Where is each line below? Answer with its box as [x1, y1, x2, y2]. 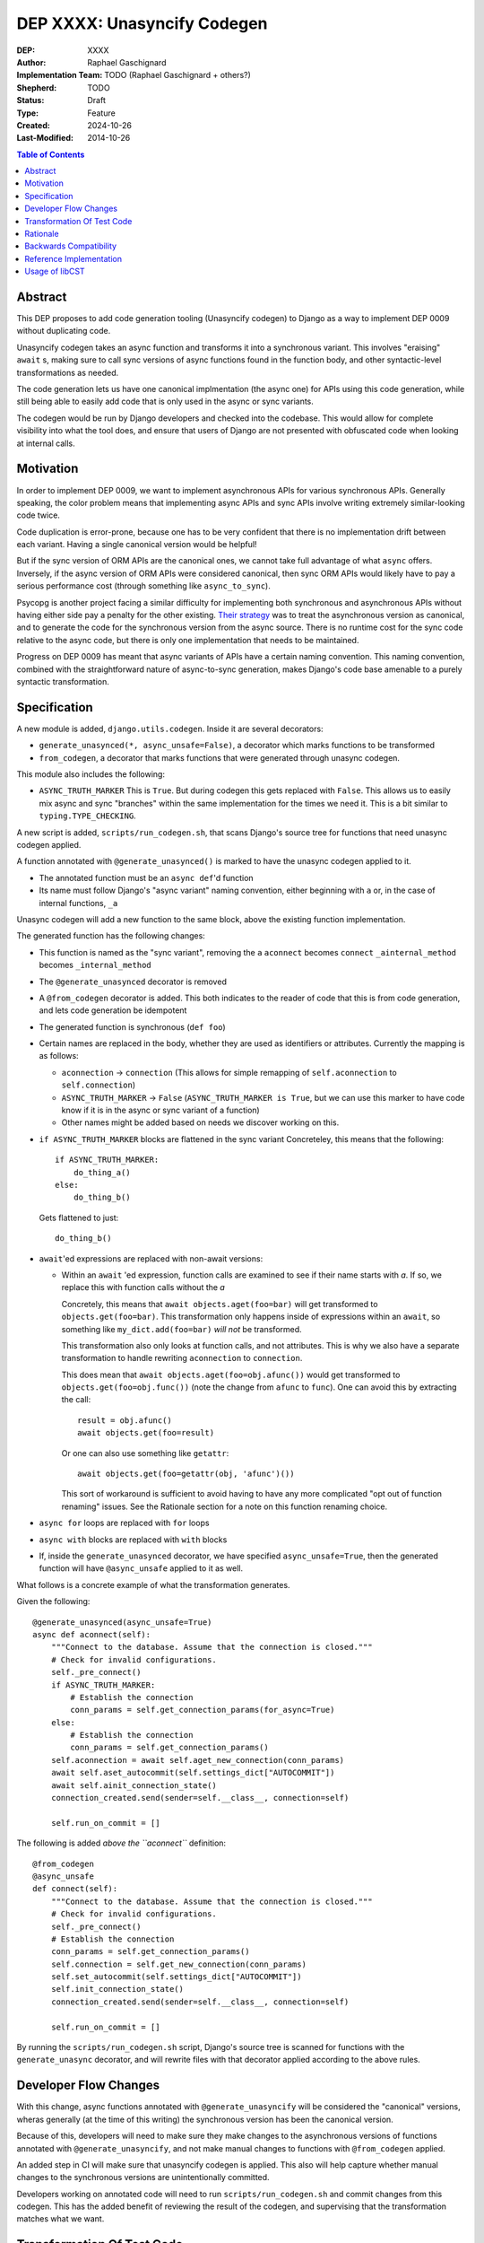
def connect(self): [32, 1884, 118, 1894]
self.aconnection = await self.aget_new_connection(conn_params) [50, 1755, 345, 1765]
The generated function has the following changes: [16, 930, 205, 941]
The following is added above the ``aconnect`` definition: [16, 1837, 227, 1848]
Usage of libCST [24, 266, 85, 277]
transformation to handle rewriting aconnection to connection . [61, 1353, 303, 1364]
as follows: [39, 1051, 80, 1061]
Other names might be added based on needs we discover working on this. [61, 1117, 340, 1128]
